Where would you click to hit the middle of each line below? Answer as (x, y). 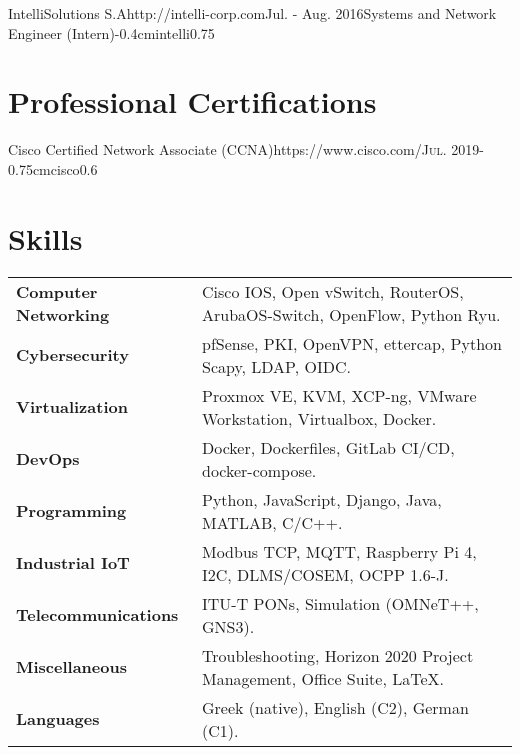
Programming (71, 511)
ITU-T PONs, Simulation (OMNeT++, (340, 603)
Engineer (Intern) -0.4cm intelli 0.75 (111, 32)
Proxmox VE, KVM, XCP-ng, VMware (339, 395)
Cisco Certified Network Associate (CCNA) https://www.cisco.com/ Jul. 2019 (244, 149)
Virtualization (72, 407)
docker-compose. (259, 470)
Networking (63, 314)
